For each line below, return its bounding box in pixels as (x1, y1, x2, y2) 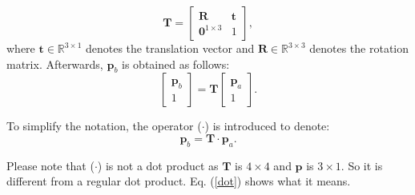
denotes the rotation (309, 40, 409, 56)
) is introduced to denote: (204, 117, 330, 134)
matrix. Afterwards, (6, 55, 103, 72)
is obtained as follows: (122, 55, 230, 72)
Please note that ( (6, 157, 95, 173)
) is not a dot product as (97, 157, 219, 173)
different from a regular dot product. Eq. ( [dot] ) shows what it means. (6, 173, 351, 189)
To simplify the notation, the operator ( (6, 117, 202, 134)
